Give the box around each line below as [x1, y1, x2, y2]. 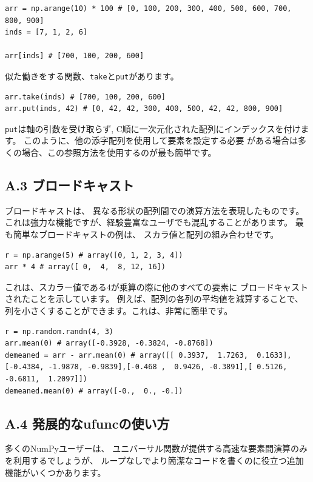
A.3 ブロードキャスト [5, 176, 135, 195]
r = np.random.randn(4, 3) [5, 327, 113, 336]
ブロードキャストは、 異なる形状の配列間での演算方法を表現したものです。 [5, 204, 305, 216]
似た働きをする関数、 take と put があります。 [5, 69, 179, 82]
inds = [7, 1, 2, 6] [5, 28, 88, 37]
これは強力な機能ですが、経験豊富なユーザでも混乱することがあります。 [5, 216, 293, 229]
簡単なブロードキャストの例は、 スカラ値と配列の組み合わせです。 [13, 228, 279, 241]
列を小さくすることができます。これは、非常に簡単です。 [5, 304, 233, 317]
